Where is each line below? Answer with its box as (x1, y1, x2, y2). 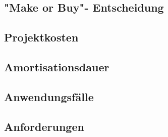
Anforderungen (4, 118, 84, 134)
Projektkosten (4, 29, 79, 45)
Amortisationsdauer (4, 59, 109, 74)
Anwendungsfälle (4, 88, 94, 104)
